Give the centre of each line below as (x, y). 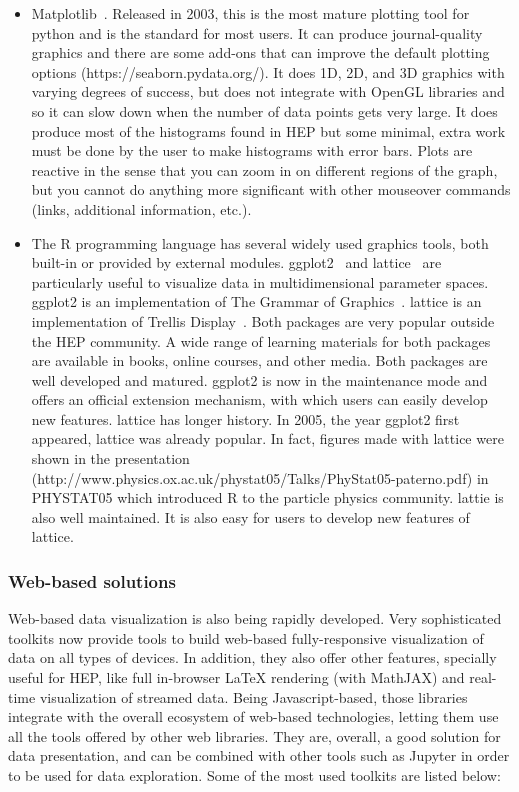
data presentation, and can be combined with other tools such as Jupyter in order (259, 755)
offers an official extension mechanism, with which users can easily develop (259, 399)
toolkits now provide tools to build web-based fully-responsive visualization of (246, 637)
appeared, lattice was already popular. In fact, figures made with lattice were (267, 438)
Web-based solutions (92, 580)
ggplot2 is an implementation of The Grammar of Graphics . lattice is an (256, 301)
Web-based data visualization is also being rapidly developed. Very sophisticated (255, 618)
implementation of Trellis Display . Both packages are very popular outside (263, 320)
